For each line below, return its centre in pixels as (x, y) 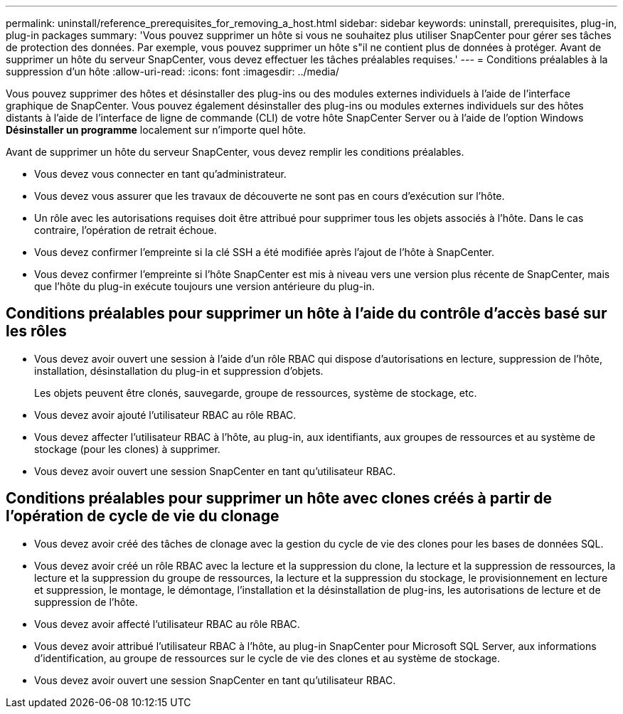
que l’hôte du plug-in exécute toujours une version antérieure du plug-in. (204, 286)
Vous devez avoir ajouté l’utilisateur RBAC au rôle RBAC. (165, 415)
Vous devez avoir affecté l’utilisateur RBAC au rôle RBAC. (167, 624)
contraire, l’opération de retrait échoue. (126, 230)
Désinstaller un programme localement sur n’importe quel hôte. (156, 130)
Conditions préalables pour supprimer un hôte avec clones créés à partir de (279, 499)
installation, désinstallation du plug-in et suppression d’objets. (179, 371)
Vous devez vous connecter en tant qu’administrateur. (160, 174)
